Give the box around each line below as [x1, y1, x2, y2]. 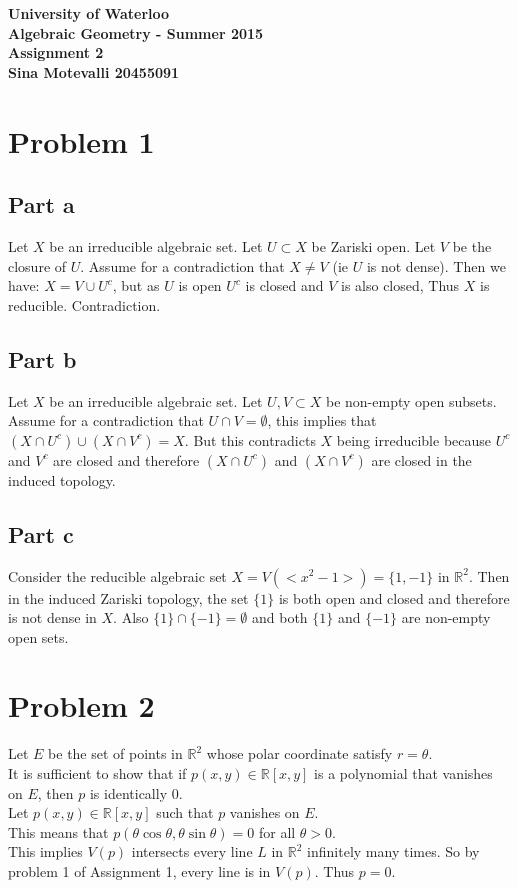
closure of [8, 255, 67, 276]
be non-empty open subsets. [325, 390, 497, 411]
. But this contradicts [184, 429, 316, 450]
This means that [8, 821, 109, 842]
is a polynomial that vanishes [314, 763, 493, 784]
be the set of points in [48, 743, 183, 764]
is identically [89, 782, 168, 803]
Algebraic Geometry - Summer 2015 [8, 22, 264, 43]
